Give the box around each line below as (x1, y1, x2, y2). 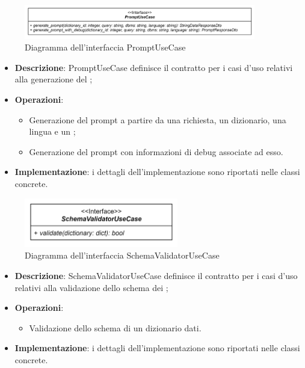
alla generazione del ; (14, 73, 93, 85)
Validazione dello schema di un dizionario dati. (29, 321, 202, 334)
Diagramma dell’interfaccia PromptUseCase (25, 41, 186, 54)
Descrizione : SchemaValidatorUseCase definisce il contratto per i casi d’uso (14, 269, 298, 281)
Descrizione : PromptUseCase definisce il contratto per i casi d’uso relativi (14, 61, 293, 73)
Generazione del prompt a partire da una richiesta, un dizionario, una (29, 113, 286, 126)
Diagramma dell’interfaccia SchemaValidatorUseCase (25, 249, 220, 262)
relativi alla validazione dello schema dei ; (14, 281, 168, 293)
